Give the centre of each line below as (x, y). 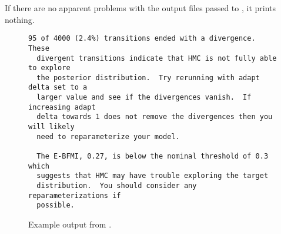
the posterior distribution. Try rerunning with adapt (148, 78)
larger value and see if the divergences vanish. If (144, 98)
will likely (51, 127)
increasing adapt (62, 107)
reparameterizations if (75, 195)
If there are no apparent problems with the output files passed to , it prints (140, 8)
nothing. (20, 19)
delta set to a (58, 88)
